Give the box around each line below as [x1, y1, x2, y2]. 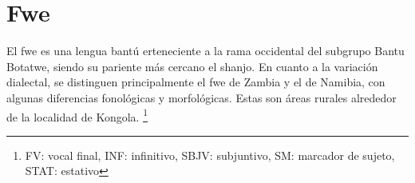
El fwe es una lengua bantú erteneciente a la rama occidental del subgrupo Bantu [6, 42, 405, 59]
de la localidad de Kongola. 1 [6, 105, 148, 125]
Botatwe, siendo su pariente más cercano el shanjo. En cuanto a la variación [6, 58, 378, 74]
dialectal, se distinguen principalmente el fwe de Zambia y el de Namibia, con [6, 74, 385, 90]
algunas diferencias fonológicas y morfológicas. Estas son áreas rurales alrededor [6, 89, 397, 105]
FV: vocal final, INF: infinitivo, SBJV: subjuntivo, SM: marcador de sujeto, [25, 146, 395, 163]
